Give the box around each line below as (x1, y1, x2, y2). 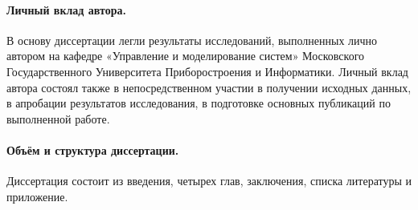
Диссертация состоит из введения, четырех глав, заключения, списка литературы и (6, 172, 412, 189)
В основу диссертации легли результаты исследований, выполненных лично (6, 31, 378, 48)
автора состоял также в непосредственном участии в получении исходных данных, (6, 79, 412, 95)
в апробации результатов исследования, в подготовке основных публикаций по (6, 95, 391, 111)
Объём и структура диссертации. (6, 141, 179, 158)
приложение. (6, 188, 68, 204)
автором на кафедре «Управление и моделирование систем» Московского (6, 47, 365, 64)
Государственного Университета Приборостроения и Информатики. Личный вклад (6, 63, 408, 79)
